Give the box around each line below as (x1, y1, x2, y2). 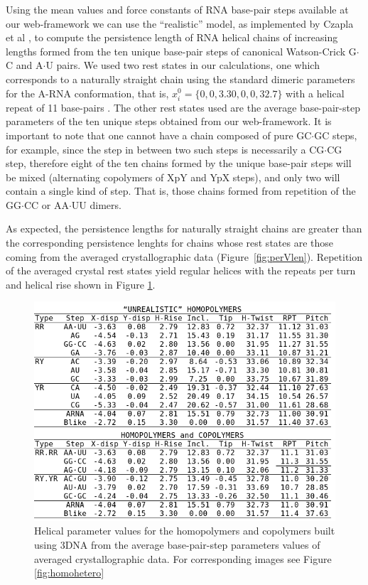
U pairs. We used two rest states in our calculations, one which (45, 58, 320, 73)
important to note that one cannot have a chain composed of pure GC (6, 127, 312, 142)
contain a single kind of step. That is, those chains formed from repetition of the (6, 183, 356, 198)
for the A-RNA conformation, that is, (6, 85, 169, 100)
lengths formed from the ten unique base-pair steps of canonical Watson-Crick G (6, 43, 357, 58)
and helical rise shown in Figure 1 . (6, 277, 156, 291)
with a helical (286, 85, 345, 100)
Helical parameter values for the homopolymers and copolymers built (34, 523, 335, 538)
